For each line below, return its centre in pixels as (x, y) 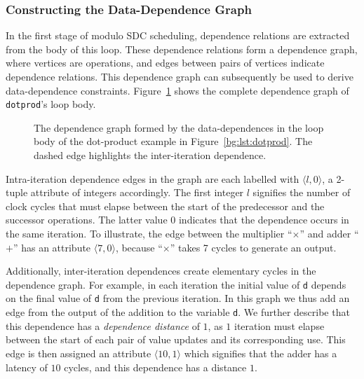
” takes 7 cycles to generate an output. (253, 247)
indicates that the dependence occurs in (264, 220)
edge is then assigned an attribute (79, 353)
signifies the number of (302, 192)
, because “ (139, 247)
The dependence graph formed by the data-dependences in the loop (179, 127)
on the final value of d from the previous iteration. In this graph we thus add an (178, 298)
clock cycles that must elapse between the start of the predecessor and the (165, 206)
